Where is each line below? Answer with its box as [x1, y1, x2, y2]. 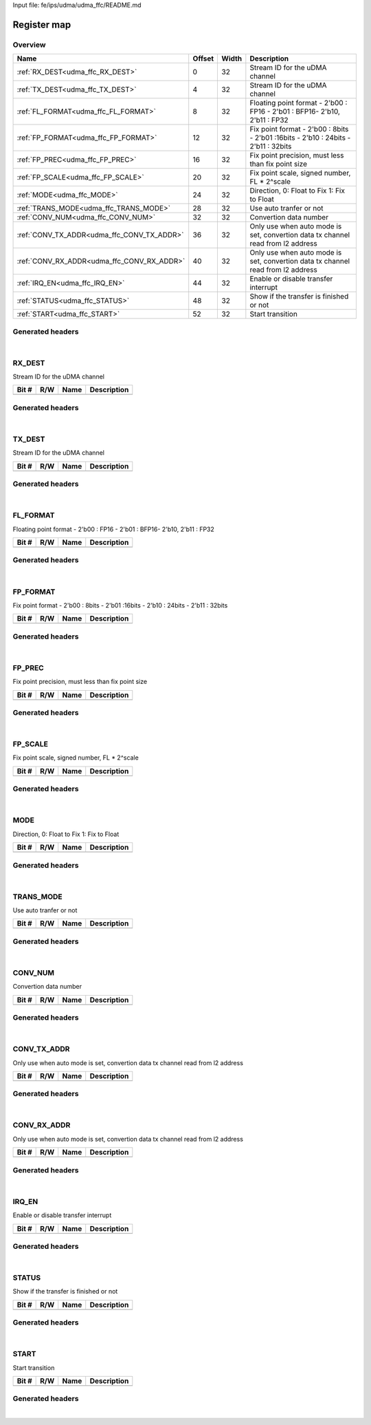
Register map [12, 19, 71, 30]
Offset [192, 54, 214, 63]
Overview [12, 40, 46, 50]
